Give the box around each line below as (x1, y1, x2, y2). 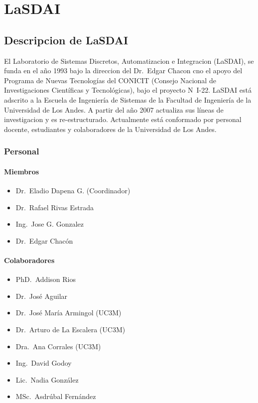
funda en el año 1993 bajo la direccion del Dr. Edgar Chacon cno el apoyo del (4, 65, 243, 76)
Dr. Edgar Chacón (15, 235, 73, 246)
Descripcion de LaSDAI (4, 32, 129, 47)
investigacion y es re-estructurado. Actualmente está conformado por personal (4, 114, 242, 125)
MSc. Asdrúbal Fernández (15, 391, 96, 402)
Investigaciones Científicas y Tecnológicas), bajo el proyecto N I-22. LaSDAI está (4, 85, 252, 95)
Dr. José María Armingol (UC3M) (15, 307, 122, 318)
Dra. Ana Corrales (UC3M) (15, 341, 101, 351)
